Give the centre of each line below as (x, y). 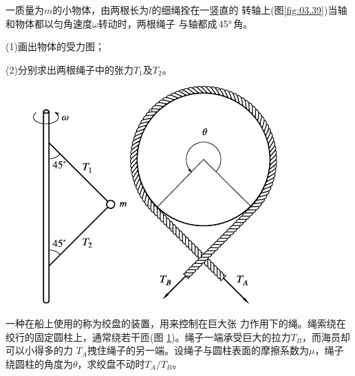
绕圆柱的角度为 (39, 363)
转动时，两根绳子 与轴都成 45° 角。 (175, 23)
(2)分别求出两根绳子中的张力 (69, 69)
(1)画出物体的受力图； (55, 46)
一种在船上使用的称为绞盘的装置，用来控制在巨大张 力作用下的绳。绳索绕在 (176, 323)
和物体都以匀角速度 (49, 23)
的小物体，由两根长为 (101, 10)
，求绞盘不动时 (111, 363)
